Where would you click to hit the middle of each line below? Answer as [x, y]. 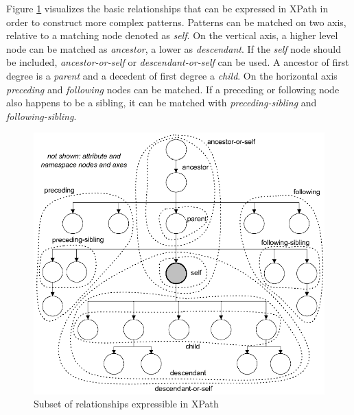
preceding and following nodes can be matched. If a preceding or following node [173, 89]
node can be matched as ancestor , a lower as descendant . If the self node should [174, 48]
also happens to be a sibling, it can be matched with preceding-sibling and [162, 103]
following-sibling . [42, 116]
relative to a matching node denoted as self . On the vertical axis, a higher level [172, 35]
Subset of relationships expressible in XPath [126, 404]
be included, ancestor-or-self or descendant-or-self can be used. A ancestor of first [178, 62]
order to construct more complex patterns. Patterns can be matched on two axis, [176, 22]
